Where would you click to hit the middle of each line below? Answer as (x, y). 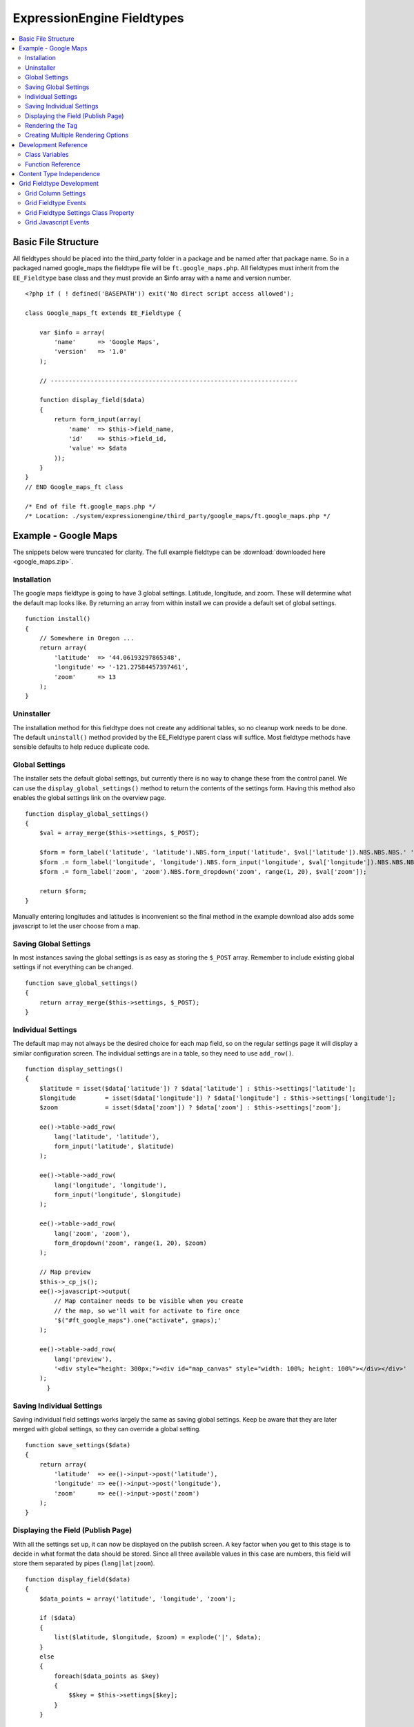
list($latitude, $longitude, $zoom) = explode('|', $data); (158, 1638)
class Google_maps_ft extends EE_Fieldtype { (103, 313)
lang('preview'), (83, 1359)
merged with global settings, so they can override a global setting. (107, 1429)
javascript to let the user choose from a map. (77, 926)
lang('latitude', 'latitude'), (107, 1137)
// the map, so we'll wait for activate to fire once (147, 1310)
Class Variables (47, 155)
